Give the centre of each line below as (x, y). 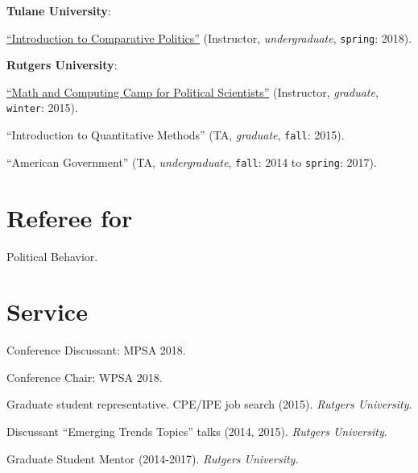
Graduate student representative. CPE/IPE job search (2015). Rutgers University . (209, 404)
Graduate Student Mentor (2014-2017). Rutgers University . (153, 458)
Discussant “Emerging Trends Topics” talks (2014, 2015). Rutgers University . (197, 432)
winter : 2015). (42, 108)
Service (47, 311)
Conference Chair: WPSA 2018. (85, 377)
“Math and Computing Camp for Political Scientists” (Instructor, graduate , (192, 91)
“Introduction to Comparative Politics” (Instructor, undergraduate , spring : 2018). (209, 37)
